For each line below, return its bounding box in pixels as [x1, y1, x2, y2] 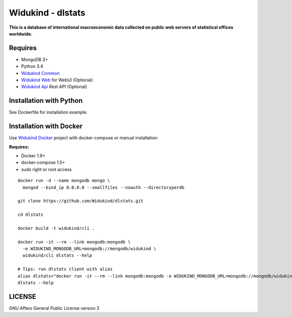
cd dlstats [18, 212, 44, 218]
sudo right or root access [21, 166, 72, 172]
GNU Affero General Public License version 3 [9, 305, 100, 311]
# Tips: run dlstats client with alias [18, 266, 113, 272]
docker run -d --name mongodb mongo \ [18, 178, 110, 184]
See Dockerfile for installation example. [9, 110, 88, 115]
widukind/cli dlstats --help [22, 253, 92, 258]
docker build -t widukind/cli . [18, 225, 95, 231]
